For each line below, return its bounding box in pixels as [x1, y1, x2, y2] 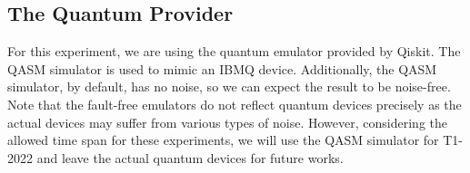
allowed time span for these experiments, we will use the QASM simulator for [7, 130, 439, 149]
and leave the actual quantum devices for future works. [36, 148, 344, 167]
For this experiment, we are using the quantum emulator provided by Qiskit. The [7, 42, 461, 61]
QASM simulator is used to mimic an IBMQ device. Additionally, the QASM [7, 59, 437, 78]
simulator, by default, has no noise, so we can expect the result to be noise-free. [7, 77, 451, 96]
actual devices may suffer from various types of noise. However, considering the [7, 112, 447, 131]
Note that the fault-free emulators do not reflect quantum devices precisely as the [7, 94, 462, 113]
